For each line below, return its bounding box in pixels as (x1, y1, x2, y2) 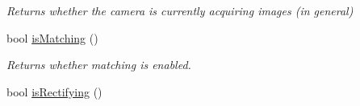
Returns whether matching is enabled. (6, 56, 191, 73)
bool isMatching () (6, 29, 98, 46)
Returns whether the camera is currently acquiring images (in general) (6, 2, 354, 18)
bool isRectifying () (6, 83, 103, 100)
